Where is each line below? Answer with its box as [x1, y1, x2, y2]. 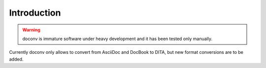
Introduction [9, 7, 61, 18]
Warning [22, 27, 40, 33]
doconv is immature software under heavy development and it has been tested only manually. [22, 36, 213, 42]
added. [9, 56, 24, 62]
